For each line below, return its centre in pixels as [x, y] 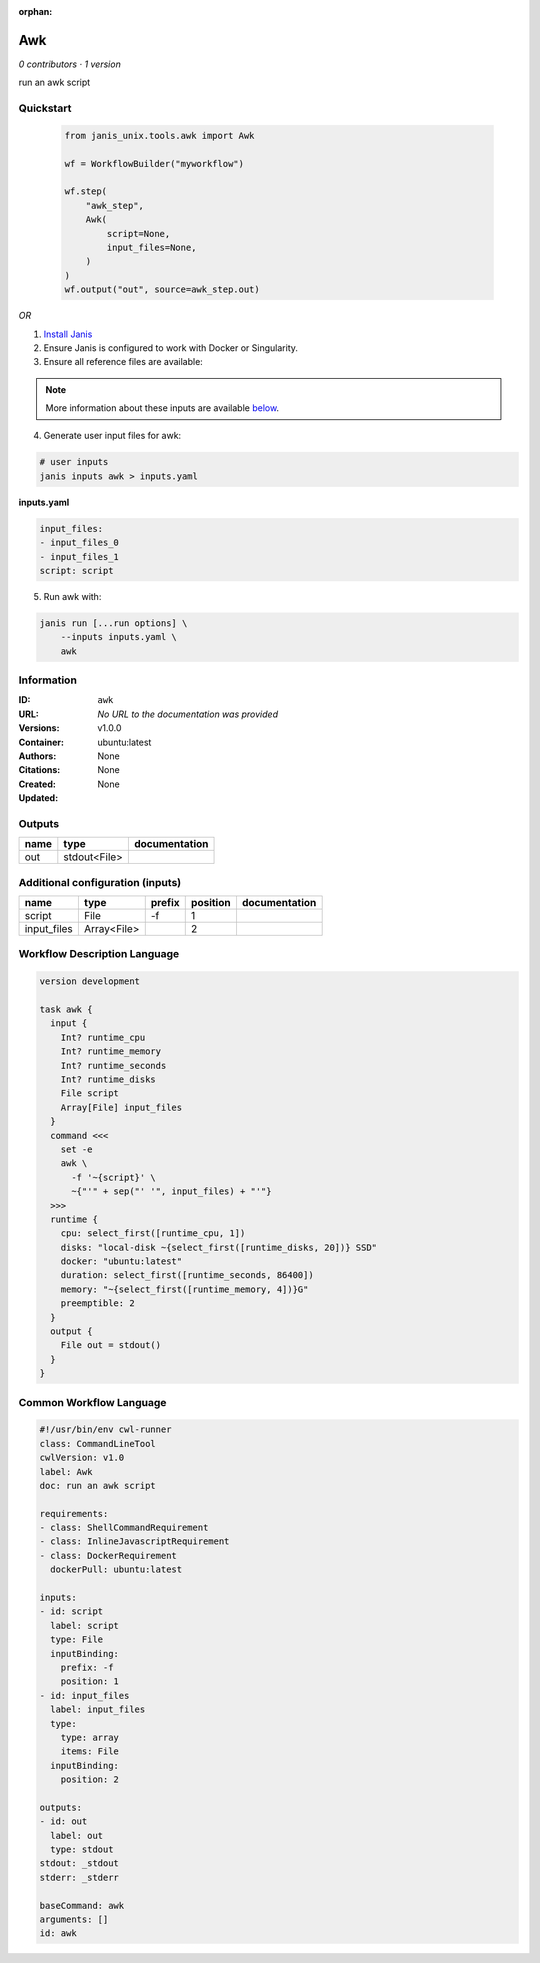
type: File [77, 1639]
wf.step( [86, 191]
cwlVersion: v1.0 [82, 1458]
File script [90, 1093]
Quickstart [45, 108]
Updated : [38, 798]
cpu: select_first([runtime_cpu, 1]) [153, 1233]
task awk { [66, 1009]
